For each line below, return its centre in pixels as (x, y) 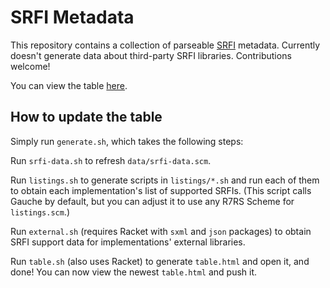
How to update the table (86, 117)
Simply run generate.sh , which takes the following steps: (127, 141)
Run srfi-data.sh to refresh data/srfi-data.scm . (111, 160)
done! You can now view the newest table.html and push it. (134, 272)
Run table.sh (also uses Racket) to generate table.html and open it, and (160, 261)
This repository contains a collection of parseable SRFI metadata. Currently (165, 45)
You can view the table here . (69, 85)
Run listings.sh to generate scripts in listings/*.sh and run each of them (165, 180)
